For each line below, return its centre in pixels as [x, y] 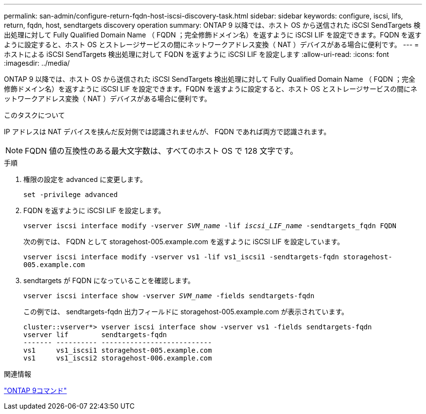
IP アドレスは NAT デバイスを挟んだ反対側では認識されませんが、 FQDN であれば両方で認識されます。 [167, 132]
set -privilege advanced [71, 195]
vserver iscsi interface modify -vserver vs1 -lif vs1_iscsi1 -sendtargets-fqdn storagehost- [208, 257]
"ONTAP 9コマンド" [35, 390]
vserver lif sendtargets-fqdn [95, 335]
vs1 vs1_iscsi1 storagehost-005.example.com [118, 350]
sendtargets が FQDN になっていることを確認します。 [109, 280]
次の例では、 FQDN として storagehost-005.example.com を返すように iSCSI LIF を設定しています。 [184, 242]
